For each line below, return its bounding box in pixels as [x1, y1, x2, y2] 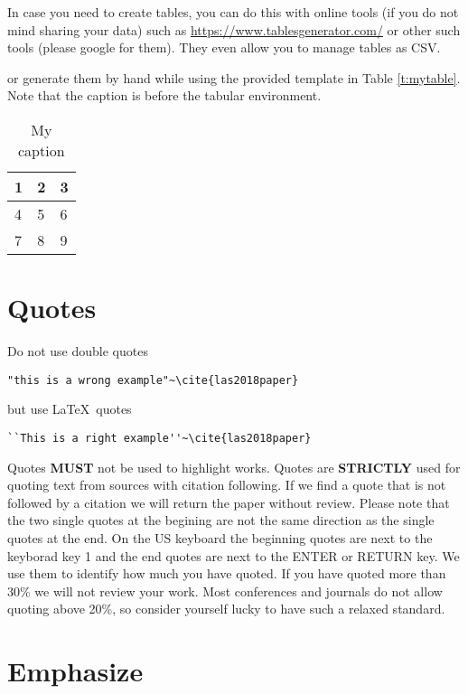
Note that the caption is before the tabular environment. [7, 86, 322, 105]
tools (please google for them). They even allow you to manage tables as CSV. [7, 38, 441, 57]
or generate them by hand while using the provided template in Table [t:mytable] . [7, 68, 461, 87]
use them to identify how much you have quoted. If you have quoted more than [7, 564, 446, 583]
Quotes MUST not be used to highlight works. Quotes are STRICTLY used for [7, 457, 461, 476]
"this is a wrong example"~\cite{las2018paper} [7, 373, 299, 387]
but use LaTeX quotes [7, 399, 132, 418]
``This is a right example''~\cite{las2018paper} [7, 431, 312, 445]
